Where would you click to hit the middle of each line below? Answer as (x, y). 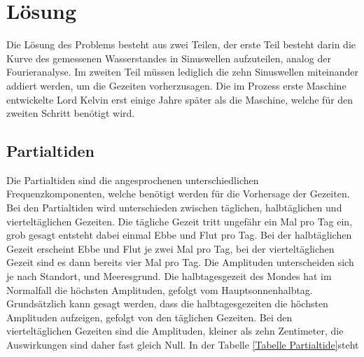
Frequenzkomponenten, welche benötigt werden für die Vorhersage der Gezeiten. (178, 194)
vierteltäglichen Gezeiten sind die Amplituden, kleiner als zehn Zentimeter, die (175, 331)
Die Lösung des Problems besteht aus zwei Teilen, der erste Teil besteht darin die (181, 44)
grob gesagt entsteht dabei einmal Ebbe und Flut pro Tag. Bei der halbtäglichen (179, 235)
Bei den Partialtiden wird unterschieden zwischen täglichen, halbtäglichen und (174, 208)
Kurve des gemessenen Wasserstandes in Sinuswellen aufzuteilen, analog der (169, 58)
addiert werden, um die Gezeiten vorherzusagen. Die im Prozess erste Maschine (176, 85)
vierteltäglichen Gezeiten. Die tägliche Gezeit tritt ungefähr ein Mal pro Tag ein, (180, 221)
